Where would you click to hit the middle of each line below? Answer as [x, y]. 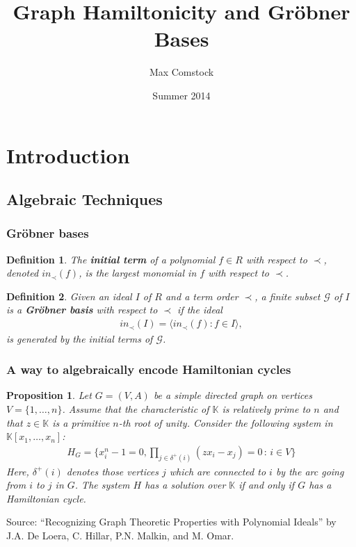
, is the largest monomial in [138, 273]
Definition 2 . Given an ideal [69, 296]
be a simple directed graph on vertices [233, 395]
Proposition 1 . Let [49, 395]
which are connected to [218, 471]
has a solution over [185, 485]
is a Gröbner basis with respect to [82, 310]
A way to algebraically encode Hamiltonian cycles [149, 369]
